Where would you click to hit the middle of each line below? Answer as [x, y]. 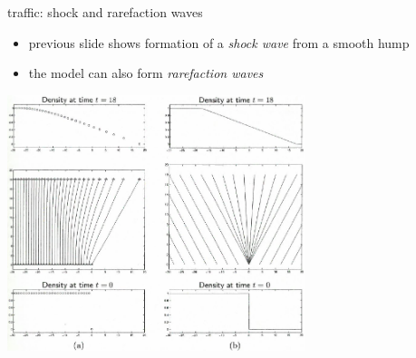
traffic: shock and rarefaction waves [105, 12]
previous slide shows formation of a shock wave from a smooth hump [219, 42]
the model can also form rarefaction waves [146, 73]
